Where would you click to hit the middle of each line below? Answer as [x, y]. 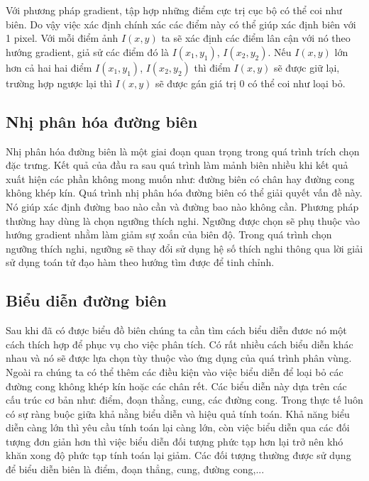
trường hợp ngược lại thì [59, 83]
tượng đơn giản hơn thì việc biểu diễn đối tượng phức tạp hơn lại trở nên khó [175, 441]
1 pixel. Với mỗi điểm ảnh [62, 38]
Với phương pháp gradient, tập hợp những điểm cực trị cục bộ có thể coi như [174, 10]
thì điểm [212, 67]
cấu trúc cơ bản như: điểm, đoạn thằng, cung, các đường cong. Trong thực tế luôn [184, 400]
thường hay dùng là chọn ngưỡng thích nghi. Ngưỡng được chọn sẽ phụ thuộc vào [183, 220]
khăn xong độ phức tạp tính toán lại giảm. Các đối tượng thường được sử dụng [178, 455]
